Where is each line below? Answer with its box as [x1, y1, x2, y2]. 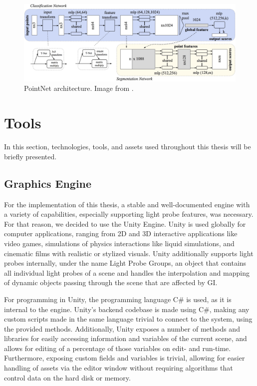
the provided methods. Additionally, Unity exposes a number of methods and [4, 323, 240, 334]
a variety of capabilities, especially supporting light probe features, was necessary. [4, 209, 254, 219]
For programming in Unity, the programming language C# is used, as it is [4, 294, 232, 304]
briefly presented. [4, 151, 57, 161]
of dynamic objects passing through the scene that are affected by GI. [4, 277, 218, 288]
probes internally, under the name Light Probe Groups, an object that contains [4, 258, 247, 268]
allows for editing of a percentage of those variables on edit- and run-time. [4, 343, 231, 353]
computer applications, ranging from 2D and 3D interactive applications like [4, 228, 238, 239]
